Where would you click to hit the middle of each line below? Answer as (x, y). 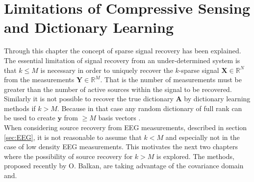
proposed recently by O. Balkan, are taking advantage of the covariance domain (124, 166)
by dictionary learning (217, 99)
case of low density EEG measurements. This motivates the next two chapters (121, 147)
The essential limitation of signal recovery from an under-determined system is (122, 60)
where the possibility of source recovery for (68, 156)
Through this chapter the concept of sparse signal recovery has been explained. (123, 51)
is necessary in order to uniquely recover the (107, 70)
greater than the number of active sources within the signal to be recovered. (118, 89)
